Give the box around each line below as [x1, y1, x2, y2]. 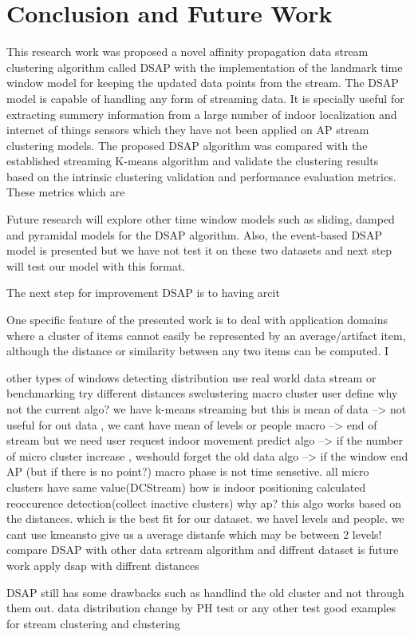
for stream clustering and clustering [6, 615, 180, 631]
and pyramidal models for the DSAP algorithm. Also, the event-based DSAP [6, 226, 382, 243]
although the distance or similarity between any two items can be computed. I [6, 342, 388, 359]
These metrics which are [6, 184, 125, 200]
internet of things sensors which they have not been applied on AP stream [6, 121, 369, 138]
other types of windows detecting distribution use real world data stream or [6, 369, 377, 386]
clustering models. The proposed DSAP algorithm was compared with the [6, 136, 368, 153]
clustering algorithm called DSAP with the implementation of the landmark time [6, 58, 403, 75]
